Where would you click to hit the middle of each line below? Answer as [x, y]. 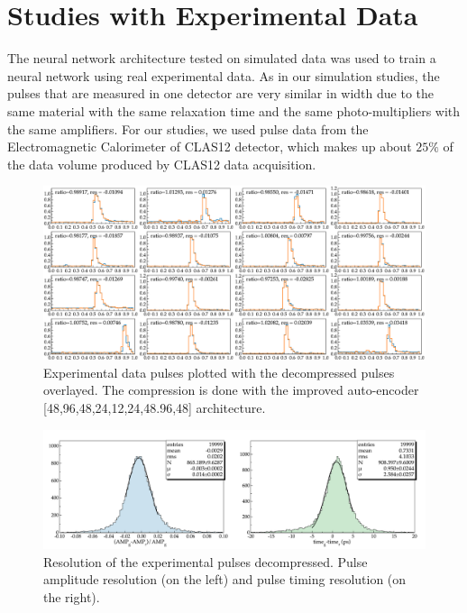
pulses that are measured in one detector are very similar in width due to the [221, 93]
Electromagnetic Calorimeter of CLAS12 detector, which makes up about [210, 146]
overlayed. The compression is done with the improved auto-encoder [231, 390]
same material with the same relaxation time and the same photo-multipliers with [234, 110]
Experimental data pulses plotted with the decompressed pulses [219, 372]
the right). [72, 596]
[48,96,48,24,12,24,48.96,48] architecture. [155, 408]
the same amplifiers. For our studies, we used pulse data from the [188, 128]
